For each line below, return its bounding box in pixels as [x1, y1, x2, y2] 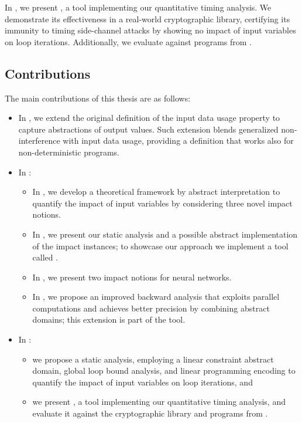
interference [18, 134, 60, 147]
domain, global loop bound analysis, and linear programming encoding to [32, 364, 296, 377]
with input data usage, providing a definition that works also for [63, 134, 294, 147]
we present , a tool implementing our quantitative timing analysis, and [32, 395, 286, 408]
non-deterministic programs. [18, 145, 119, 158]
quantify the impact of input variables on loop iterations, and [32, 375, 253, 388]
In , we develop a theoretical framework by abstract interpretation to [32, 185, 280, 198]
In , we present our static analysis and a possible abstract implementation [32, 228, 298, 240]
